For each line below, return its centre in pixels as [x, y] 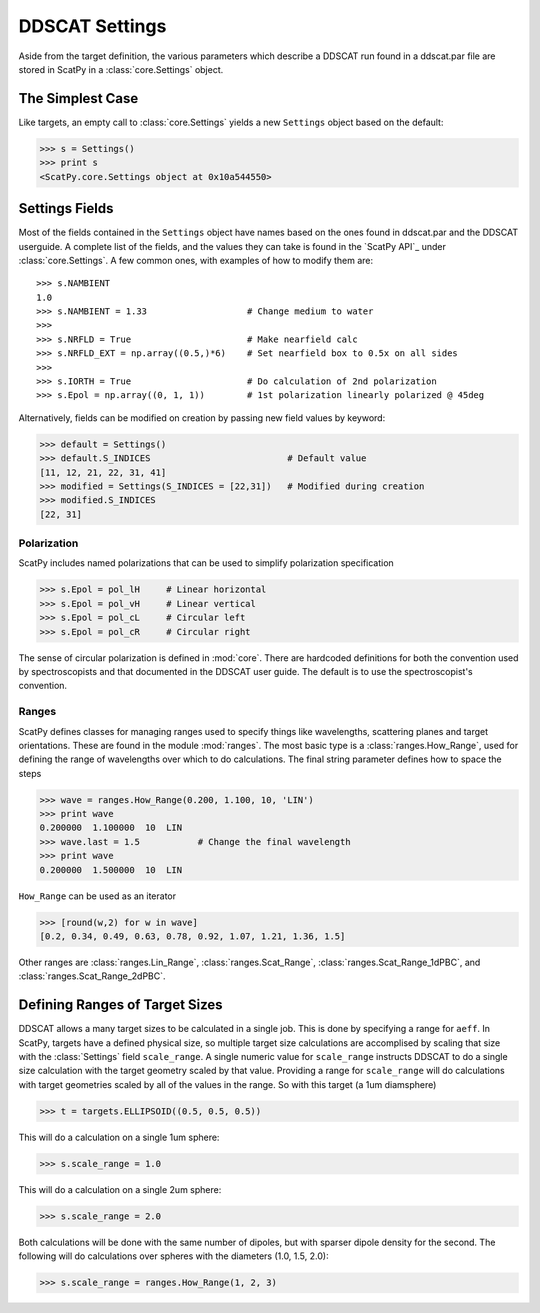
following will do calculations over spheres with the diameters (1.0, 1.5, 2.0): [173, 1256]
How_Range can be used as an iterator [97, 896]
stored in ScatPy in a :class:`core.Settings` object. [121, 69]
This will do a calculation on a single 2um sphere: [120, 1189]
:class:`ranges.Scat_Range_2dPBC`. [92, 976]
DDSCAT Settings [92, 26]
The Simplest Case [78, 98]
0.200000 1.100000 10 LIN [111, 828]
